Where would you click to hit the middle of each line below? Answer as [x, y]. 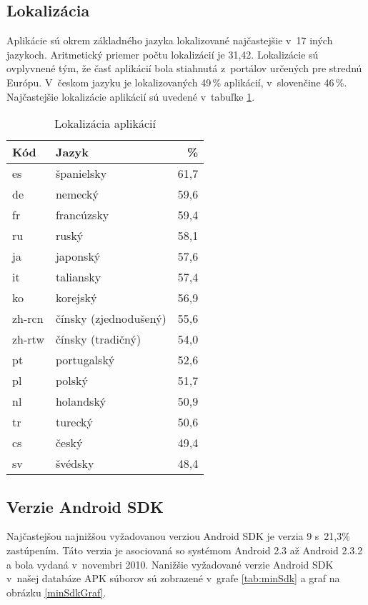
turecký [74, 422]
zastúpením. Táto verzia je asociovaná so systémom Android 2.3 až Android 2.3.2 [185, 550]
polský [71, 381]
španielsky [81, 174]
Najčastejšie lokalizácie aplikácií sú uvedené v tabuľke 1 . [131, 96]
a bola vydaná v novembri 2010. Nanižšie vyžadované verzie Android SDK [170, 564]
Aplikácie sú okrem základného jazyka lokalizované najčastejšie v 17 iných [170, 40]
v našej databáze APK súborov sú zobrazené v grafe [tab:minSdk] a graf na [173, 578]
